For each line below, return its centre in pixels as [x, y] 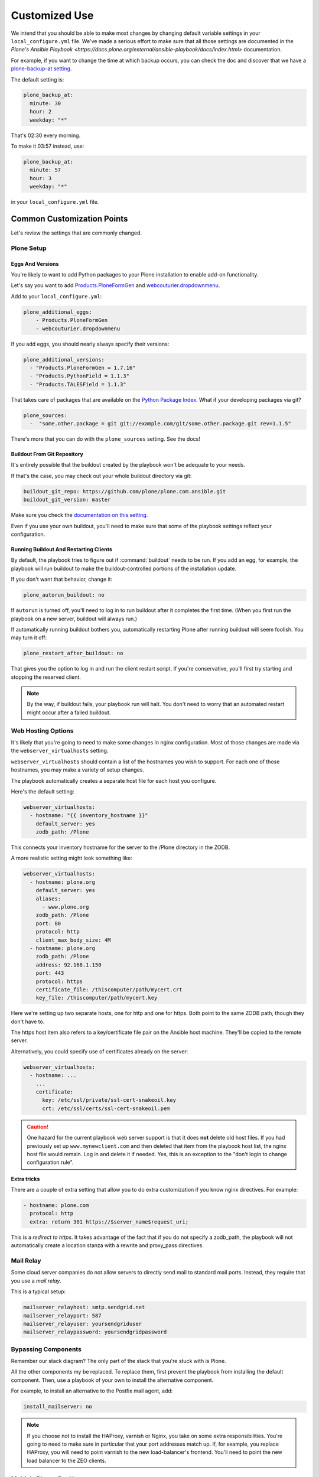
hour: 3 [41, 178]
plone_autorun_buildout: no [64, 595]
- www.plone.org [66, 907]
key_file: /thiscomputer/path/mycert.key [97, 998]
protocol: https [59, 981]
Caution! [38, 1127]
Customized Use [52, 15]
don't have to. [28, 1021]
